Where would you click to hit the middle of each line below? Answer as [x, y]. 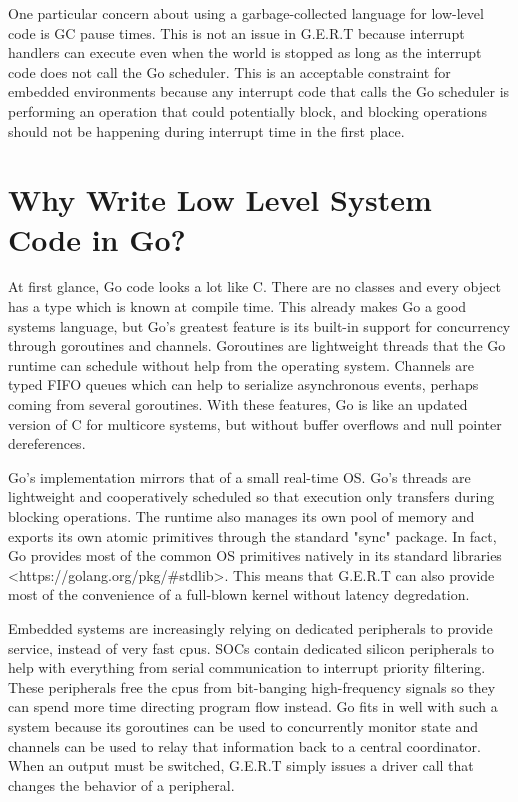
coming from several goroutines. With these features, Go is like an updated [238, 404]
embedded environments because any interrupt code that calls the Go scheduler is [259, 91]
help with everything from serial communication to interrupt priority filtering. [247, 667]
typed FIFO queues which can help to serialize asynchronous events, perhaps [243, 384]
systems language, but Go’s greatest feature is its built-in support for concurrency [259, 325]
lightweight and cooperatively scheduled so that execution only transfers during [251, 496]
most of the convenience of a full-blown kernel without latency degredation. [239, 594]
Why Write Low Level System [220, 199]
